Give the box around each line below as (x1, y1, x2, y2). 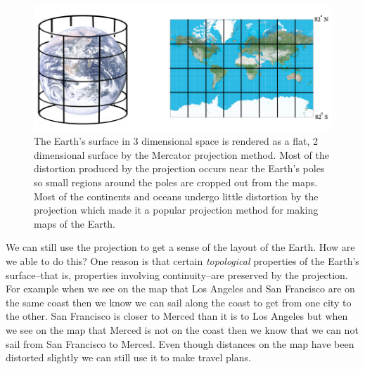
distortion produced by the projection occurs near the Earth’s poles (34, 161, 325, 176)
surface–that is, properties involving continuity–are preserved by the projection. (6, 267, 348, 282)
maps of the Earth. (34, 216, 115, 231)
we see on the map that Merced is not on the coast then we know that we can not (6, 322, 359, 337)
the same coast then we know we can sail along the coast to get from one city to (6, 294, 352, 309)
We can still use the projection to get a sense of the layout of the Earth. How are (6, 240, 355, 254)
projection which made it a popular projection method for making (34, 202, 319, 217)
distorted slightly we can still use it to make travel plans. (6, 350, 251, 365)
